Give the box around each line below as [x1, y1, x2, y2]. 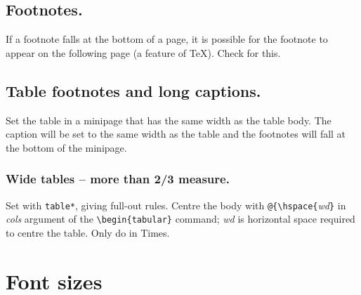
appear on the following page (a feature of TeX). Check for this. [6, 45, 281, 60]
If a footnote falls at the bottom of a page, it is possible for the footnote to [6, 32, 328, 46]
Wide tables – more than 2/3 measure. [6, 170, 230, 188]
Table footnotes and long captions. [6, 79, 261, 101]
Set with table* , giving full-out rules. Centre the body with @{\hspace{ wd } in [6, 197, 346, 212]
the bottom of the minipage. [6, 140, 127, 155]
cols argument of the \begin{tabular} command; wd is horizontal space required [6, 211, 355, 226]
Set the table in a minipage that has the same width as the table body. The [6, 112, 332, 127]
